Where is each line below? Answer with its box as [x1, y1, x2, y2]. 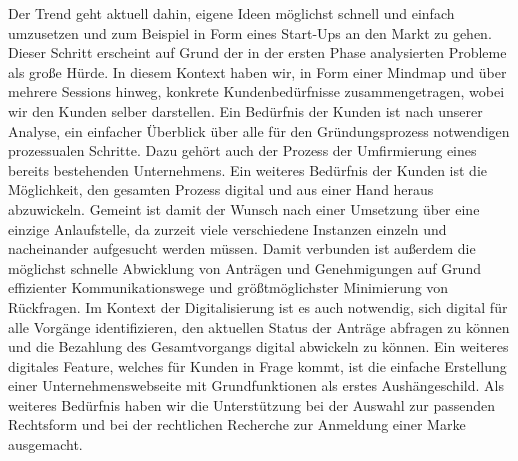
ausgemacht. [8, 434, 83, 455]
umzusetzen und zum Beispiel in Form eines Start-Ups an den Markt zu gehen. [8, 22, 492, 43]
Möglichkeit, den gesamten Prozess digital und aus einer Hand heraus [8, 179, 434, 200]
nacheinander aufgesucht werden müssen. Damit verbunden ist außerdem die [8, 238, 476, 259]
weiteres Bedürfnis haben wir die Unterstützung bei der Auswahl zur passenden [8, 394, 496, 415]
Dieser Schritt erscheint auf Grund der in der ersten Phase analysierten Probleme [8, 42, 507, 63]
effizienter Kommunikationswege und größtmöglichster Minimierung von [8, 277, 449, 298]
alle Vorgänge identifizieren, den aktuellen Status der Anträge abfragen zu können [8, 316, 510, 337]
